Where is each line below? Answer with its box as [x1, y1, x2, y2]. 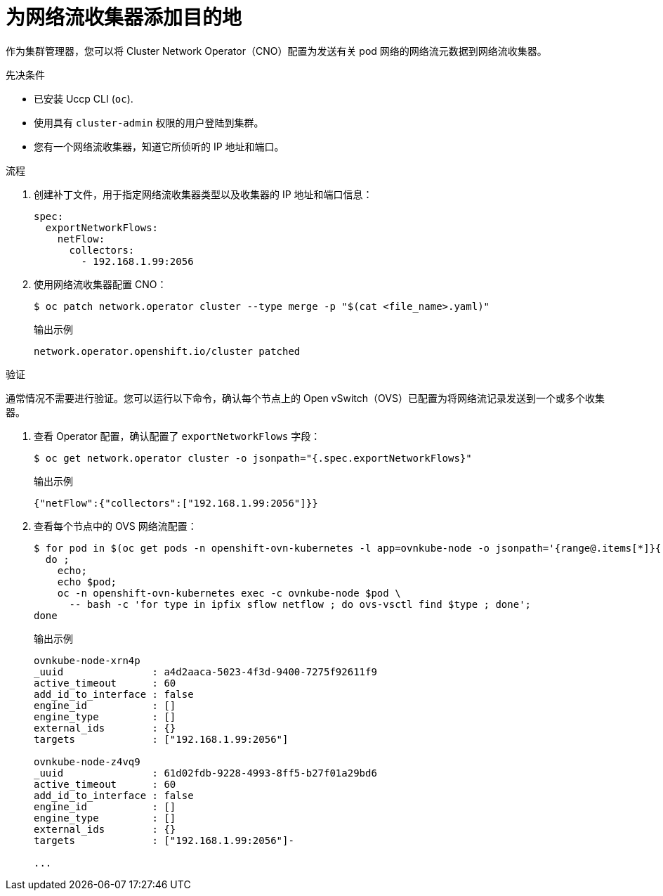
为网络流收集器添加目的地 [6, 6, 242, 30]
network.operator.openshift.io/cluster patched [34, 345, 301, 357]
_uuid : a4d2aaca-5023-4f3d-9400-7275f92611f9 [34, 665, 377, 677]
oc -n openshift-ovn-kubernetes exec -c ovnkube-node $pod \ [57, 587, 401, 599]
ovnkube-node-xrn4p [34, 654, 140, 666]
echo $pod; [57, 576, 117, 587]
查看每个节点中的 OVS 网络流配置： [34, 519, 197, 532]
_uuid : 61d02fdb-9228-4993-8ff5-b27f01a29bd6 [34, 767, 377, 779]
